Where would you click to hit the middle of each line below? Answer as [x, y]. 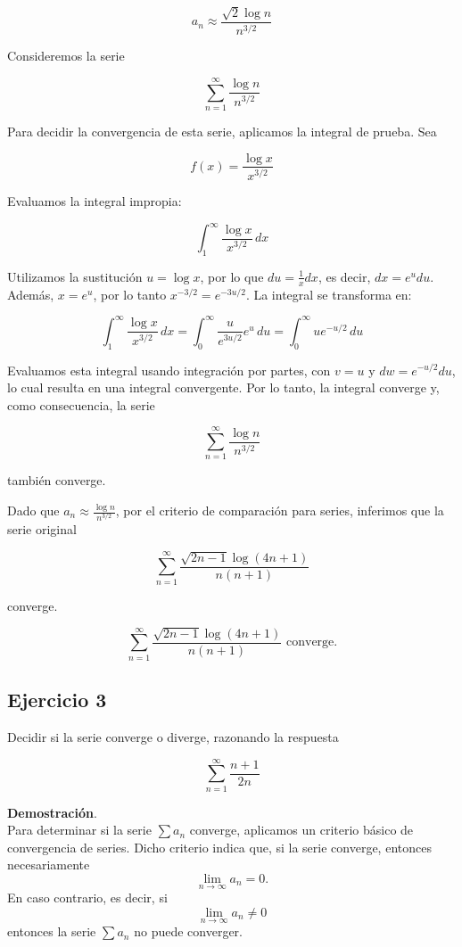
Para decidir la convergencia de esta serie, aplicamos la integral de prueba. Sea [222, 131]
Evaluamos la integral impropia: [95, 200]
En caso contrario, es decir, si [87, 898]
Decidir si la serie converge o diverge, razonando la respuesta [173, 736]
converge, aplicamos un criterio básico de [301, 830]
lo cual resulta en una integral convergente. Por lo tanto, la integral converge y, [223, 387]
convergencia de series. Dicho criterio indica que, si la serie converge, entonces [219, 847]
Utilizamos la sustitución [75, 276]
